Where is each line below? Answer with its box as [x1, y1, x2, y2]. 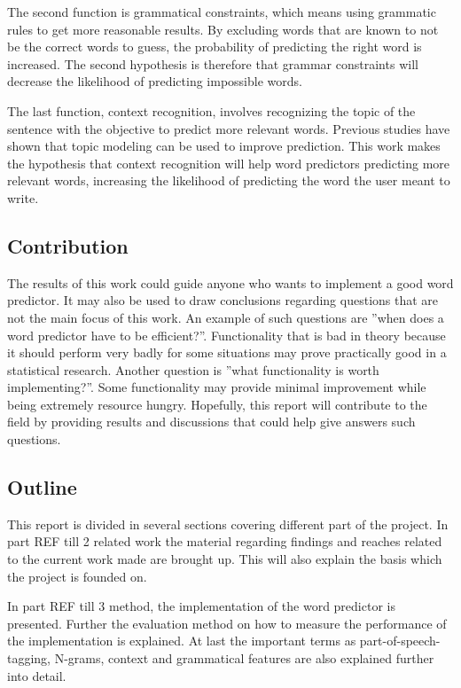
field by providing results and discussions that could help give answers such [7, 412, 416, 431]
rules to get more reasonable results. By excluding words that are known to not [7, 20, 439, 38]
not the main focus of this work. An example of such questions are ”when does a [7, 308, 444, 326]
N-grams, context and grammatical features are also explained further [54, 649, 434, 668]
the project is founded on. [7, 567, 147, 585]
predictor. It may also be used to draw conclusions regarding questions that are [7, 291, 439, 309]
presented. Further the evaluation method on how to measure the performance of [7, 614, 447, 632]
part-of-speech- [359, 631, 441, 650]
